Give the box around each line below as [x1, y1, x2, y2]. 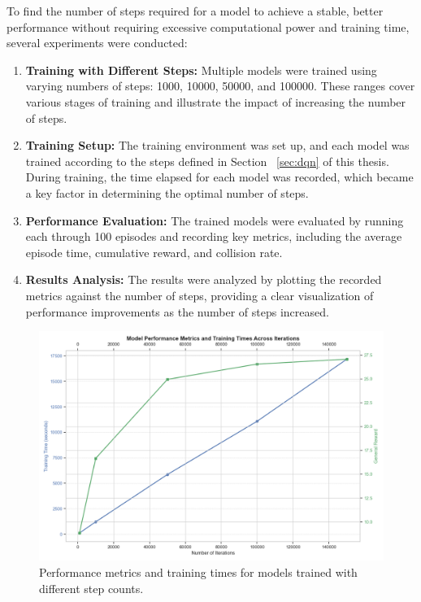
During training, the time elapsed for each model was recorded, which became [25, 168, 414, 185]
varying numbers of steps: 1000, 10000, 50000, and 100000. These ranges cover [25, 77, 415, 94]
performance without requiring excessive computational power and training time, [7, 18, 410, 35]
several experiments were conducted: [7, 34, 188, 51]
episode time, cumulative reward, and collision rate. [25, 243, 283, 260]
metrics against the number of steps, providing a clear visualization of [25, 286, 374, 303]
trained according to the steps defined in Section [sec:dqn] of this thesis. [25, 152, 389, 169]
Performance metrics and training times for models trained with [39, 564, 358, 581]
